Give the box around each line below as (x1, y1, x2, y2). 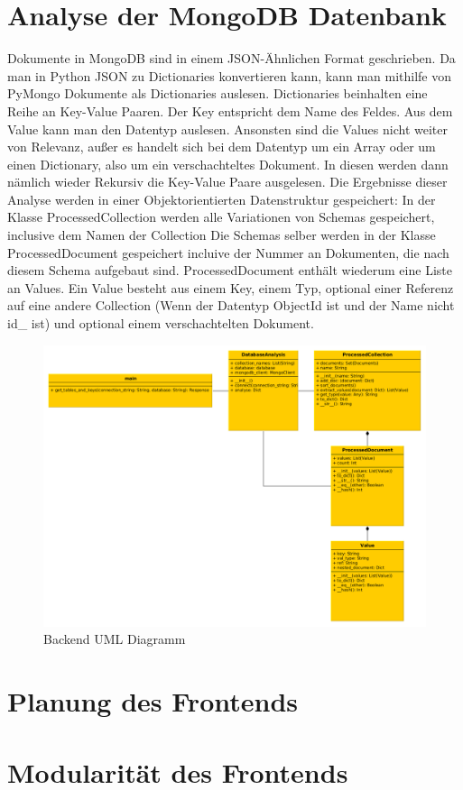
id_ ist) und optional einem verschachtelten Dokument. (7, 314, 314, 333)
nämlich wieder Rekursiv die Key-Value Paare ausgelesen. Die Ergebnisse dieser (7, 172, 448, 191)
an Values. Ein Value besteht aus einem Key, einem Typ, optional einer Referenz (7, 278, 454, 297)
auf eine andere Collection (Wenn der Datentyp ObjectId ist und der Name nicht (7, 296, 455, 315)
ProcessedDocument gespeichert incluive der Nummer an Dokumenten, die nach (7, 243, 449, 262)
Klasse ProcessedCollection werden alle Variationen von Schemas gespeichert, (7, 207, 435, 226)
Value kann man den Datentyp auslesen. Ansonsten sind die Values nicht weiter (7, 119, 448, 138)
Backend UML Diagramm (43, 629, 186, 648)
